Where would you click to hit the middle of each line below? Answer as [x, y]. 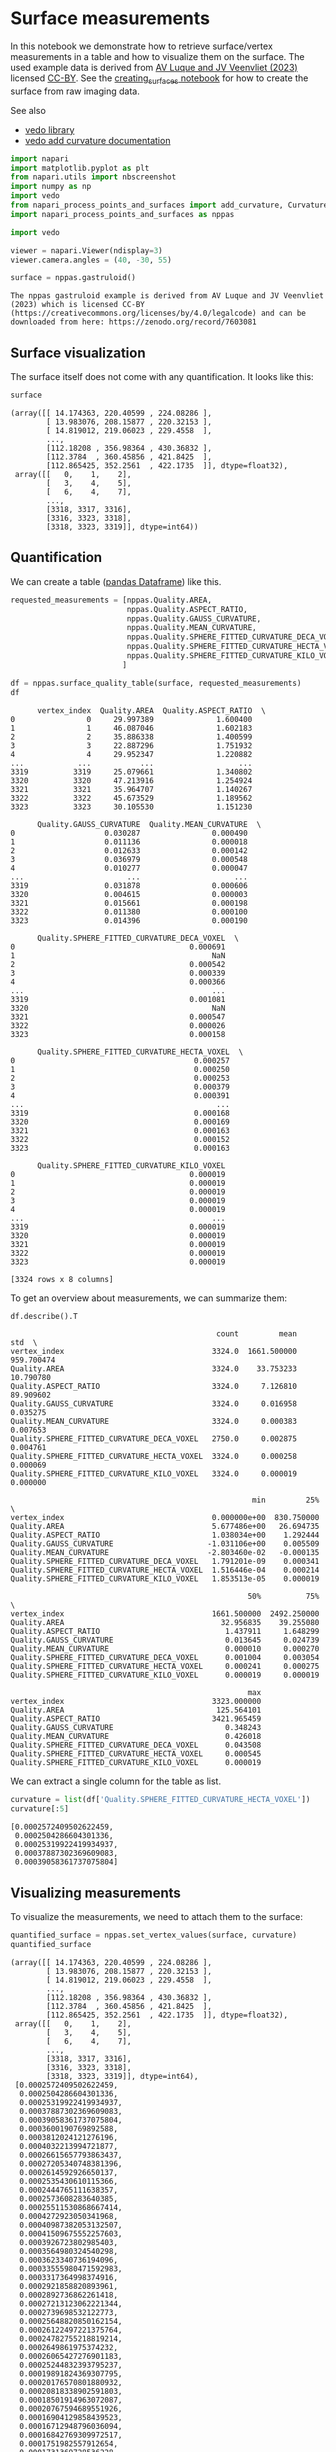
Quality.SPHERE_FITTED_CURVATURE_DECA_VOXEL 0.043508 [136, 1745]
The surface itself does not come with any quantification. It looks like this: [162, 377]
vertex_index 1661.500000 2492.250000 [165, 1614]
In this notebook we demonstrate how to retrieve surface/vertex [141, 46]
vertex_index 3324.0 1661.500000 [154, 1352]
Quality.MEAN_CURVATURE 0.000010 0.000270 [165, 1649]
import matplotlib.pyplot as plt [80, 168]
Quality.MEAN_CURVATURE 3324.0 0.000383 [154, 1422]
